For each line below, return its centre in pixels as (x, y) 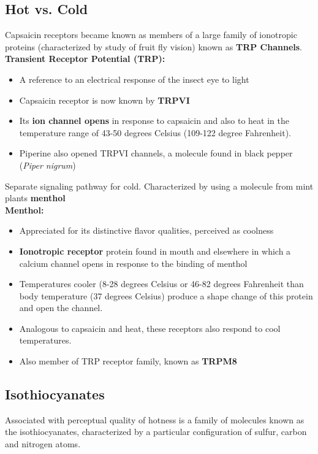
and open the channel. (61, 308)
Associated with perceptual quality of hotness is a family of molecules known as (155, 419)
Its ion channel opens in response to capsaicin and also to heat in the (154, 121)
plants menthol (35, 198)
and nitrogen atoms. (43, 444)
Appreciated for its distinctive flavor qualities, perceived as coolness (146, 230)
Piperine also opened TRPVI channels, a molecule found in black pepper (156, 153)
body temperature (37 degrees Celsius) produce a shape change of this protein (166, 295)
